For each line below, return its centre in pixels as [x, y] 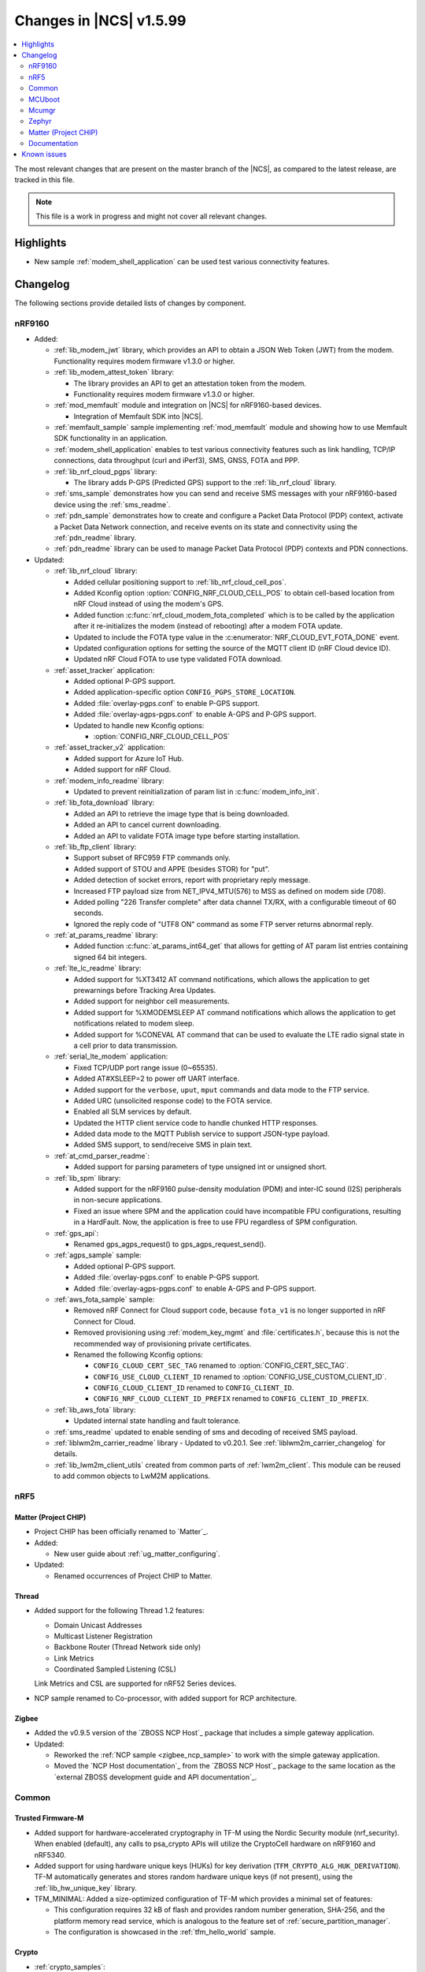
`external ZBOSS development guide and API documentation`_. [155, 1777]
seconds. [89, 913]
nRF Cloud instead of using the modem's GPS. [149, 604]
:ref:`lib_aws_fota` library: [95, 1410]
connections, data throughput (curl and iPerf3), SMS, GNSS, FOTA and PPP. [177, 461]
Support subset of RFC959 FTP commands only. [152, 858]
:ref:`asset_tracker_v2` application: [109, 747]
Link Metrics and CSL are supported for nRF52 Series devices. [135, 1683]
